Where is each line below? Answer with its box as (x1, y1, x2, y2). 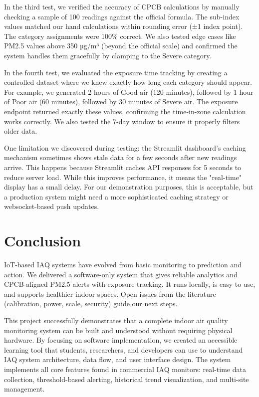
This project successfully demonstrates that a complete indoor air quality (4, 315, 228, 325)
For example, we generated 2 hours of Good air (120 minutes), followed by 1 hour (4, 86, 254, 97)
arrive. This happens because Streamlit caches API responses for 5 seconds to (4, 162, 242, 172)
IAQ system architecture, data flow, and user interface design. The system (4, 354, 231, 365)
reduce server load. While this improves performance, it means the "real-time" (4, 172, 242, 182)
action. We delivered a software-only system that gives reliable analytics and (4, 269, 238, 279)
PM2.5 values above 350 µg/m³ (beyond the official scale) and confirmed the (4, 40, 238, 51)
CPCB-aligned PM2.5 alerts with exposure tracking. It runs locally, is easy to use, (4, 279, 256, 289)
